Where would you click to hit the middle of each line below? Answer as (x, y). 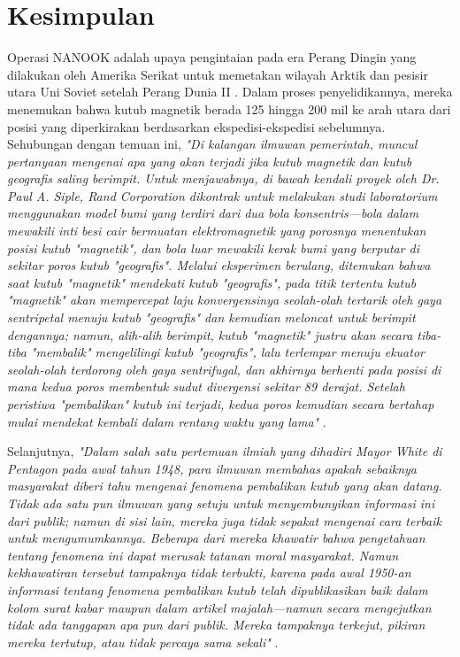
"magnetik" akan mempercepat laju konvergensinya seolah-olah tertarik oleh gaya (225, 300)
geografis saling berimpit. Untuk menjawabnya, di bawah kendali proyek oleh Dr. (223, 178)
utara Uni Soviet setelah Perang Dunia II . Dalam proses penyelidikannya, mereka (230, 92)
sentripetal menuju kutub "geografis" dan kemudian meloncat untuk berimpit (211, 317)
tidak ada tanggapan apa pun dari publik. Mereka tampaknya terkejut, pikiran (216, 625)
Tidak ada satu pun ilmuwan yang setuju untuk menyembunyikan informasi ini (221, 502)
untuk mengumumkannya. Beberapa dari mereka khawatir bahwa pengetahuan (216, 538)
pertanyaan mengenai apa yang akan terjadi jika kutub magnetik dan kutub (210, 161)
